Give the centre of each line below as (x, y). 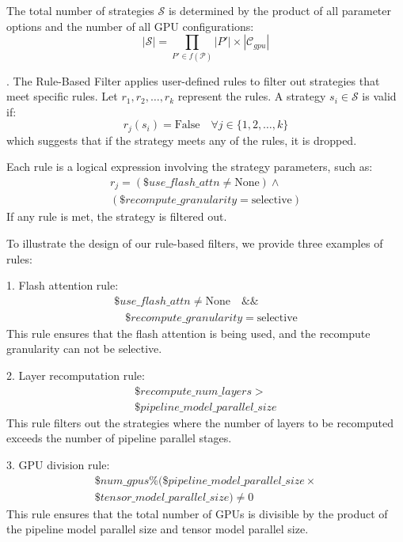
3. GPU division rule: (58, 464)
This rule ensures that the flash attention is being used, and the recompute (188, 333)
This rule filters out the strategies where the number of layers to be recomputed (200, 422)
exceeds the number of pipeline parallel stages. (119, 438)
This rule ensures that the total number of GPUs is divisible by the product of (197, 513)
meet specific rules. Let (62, 96)
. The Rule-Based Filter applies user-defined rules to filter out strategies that (193, 80)
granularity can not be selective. (84, 349)
